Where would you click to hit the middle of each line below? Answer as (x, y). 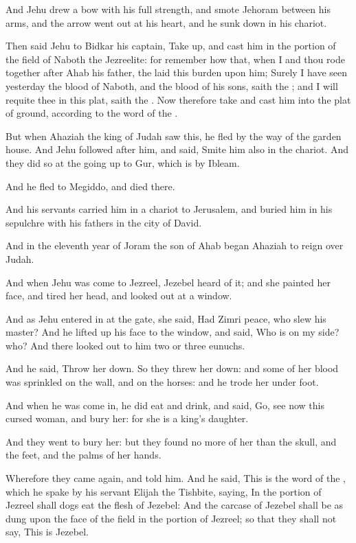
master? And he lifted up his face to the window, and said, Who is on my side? (173, 332)
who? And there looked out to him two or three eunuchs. (125, 345)
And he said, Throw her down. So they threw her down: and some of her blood (172, 368)
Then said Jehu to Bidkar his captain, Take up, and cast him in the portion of (171, 46)
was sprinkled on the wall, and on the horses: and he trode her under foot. (162, 382)
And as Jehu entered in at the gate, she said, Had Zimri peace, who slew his (166, 318)
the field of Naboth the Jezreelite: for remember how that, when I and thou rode (175, 59)
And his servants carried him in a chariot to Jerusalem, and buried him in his (169, 209)
